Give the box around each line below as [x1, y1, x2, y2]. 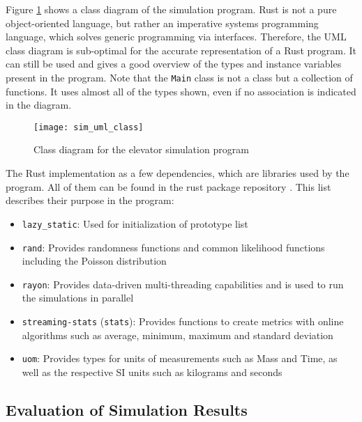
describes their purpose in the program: [6, 193, 174, 208]
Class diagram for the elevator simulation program [33, 142, 249, 157]
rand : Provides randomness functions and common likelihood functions [22, 240, 325, 254]
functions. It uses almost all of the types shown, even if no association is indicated [6, 84, 356, 98]
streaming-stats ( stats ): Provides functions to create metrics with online [22, 314, 344, 328]
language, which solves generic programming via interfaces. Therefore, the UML [6, 29, 347, 44]
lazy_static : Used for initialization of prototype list [22, 216, 248, 230]
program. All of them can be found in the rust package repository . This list [6, 179, 331, 194]
